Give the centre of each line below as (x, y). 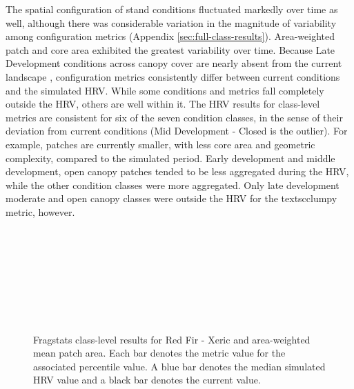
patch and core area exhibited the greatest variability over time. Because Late (170, 49)
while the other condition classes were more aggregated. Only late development (173, 184)
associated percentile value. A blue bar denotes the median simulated (179, 366)
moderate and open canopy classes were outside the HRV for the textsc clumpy (171, 198)
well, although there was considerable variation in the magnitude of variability (171, 22)
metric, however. (40, 211)
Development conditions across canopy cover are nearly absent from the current (174, 63)
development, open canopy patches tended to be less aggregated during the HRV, (177, 171)
